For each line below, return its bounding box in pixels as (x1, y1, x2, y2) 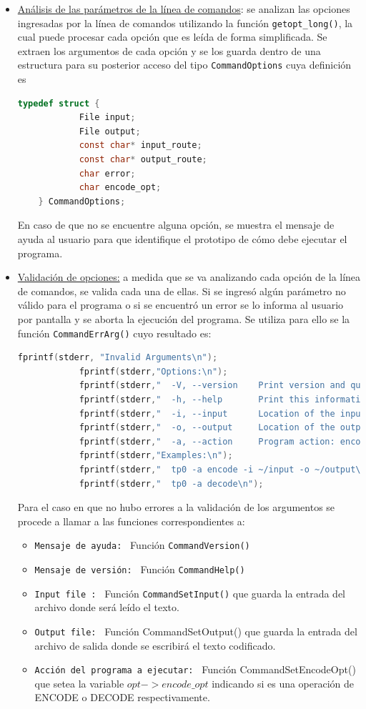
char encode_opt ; (79, 182, 162, 193)
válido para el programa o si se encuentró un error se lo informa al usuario (17, 297, 344, 312)
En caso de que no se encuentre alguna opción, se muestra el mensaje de (17, 217, 335, 232)
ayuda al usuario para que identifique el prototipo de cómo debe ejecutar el (17, 232, 347, 247)
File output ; (79, 126, 141, 137)
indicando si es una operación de (212, 675, 355, 690)
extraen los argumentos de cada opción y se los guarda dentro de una (17, 43, 321, 58)
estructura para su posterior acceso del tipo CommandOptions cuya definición (17, 57, 352, 72)
